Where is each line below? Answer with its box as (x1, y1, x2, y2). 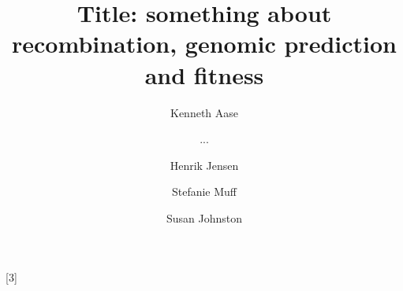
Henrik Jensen (170, 157, 239, 173)
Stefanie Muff (171, 183, 237, 200)
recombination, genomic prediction (12, 28, 397, 60)
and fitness (144, 58, 264, 90)
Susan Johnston (166, 209, 243, 226)
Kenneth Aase (170, 104, 239, 120)
